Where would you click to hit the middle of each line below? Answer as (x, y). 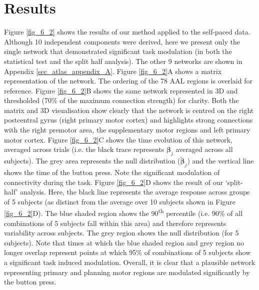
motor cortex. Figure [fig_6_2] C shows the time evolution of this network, (118, 139)
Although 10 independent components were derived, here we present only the (122, 41)
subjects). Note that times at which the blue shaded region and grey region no (124, 242)
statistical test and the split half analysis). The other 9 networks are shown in (123, 61)
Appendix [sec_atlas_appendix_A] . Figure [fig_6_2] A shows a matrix (113, 71)
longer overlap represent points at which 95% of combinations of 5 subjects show (127, 252)
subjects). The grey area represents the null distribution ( (92, 161)
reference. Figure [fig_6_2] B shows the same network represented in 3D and (121, 90)
